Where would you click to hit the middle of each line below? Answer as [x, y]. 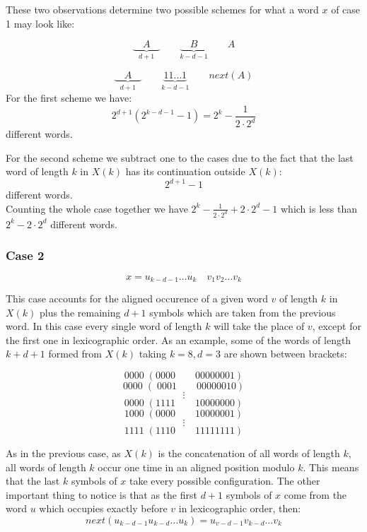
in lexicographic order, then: [240, 508]
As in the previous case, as [63, 453]
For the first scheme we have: [69, 98]
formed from [75, 354]
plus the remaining [80, 312]
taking [153, 354]
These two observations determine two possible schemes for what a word [162, 9]
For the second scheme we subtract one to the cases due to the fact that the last [180, 157]
